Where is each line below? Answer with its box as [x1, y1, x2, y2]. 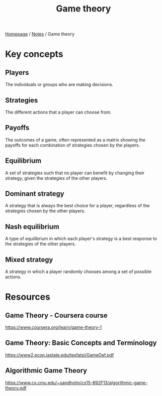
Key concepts [5, 48, 64, 60]
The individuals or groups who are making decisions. [5, 82, 113, 88]
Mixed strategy [5, 255, 53, 264]
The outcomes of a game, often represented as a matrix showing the [5, 136, 146, 142]
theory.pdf [5, 385, 27, 391]
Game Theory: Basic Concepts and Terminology [5, 339, 157, 347]
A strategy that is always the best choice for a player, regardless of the [5, 203, 150, 209]
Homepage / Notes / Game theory [5, 31, 75, 37]
